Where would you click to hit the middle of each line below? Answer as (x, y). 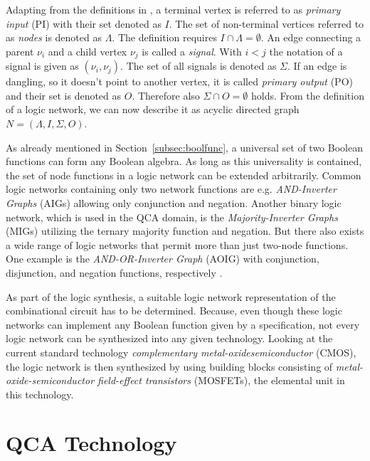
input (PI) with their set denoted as (84, 23)
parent (20, 51)
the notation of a (306, 51)
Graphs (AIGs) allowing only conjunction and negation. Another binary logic (174, 202)
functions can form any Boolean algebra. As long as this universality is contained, (184, 161)
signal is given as (42, 66)
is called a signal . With (192, 51)
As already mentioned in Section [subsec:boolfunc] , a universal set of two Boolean (184, 147)
